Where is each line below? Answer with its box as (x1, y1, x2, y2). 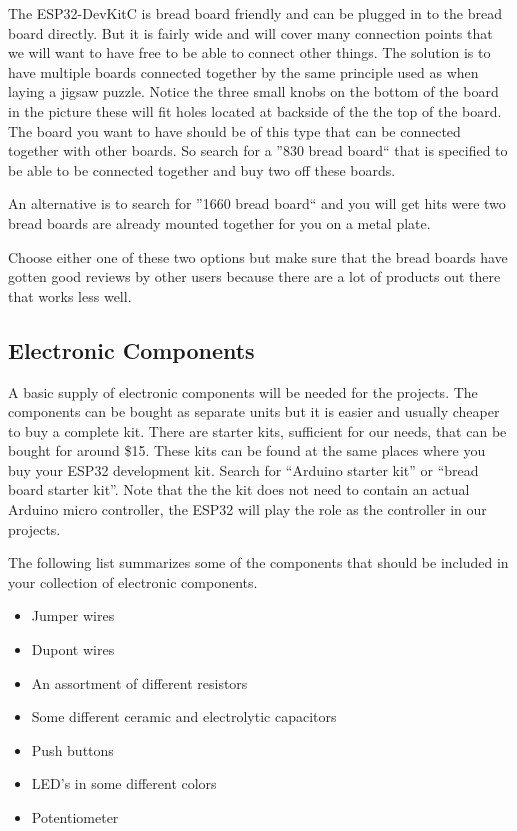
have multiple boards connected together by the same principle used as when (8, 61, 479, 82)
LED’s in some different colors (31, 773, 217, 794)
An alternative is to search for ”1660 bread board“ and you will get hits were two (8, 193, 506, 214)
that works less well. (8, 285, 132, 306)
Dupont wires (31, 639, 115, 660)
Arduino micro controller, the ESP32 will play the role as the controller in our (8, 499, 487, 520)
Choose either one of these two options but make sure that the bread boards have (8, 246, 508, 267)
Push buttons (31, 739, 114, 760)
